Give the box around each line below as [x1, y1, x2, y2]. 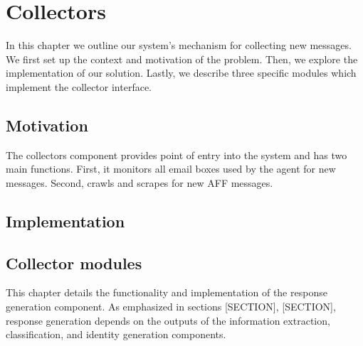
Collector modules [6, 252, 142, 274]
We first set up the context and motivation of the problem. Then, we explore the [6, 51, 358, 66]
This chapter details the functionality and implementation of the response [6, 285, 327, 300]
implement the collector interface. [6, 79, 152, 94]
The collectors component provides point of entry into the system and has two [6, 147, 347, 162]
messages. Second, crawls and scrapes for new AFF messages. [6, 175, 273, 190]
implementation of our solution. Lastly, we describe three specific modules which [6, 65, 357, 80]
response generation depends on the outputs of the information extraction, [6, 313, 330, 328]
